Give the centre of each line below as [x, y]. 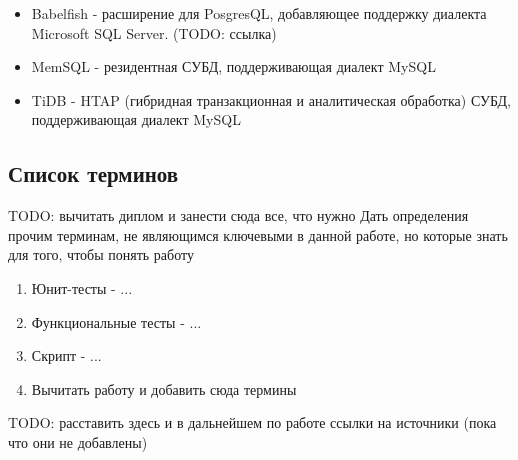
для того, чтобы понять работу [101, 254]
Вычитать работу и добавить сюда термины [164, 388]
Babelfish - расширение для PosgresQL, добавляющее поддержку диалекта [259, 13]
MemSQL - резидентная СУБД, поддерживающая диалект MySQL [233, 66]
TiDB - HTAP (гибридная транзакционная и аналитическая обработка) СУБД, [271, 99]
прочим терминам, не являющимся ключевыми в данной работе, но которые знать [258, 234]
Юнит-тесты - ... [82, 287]
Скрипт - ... [66, 355]
